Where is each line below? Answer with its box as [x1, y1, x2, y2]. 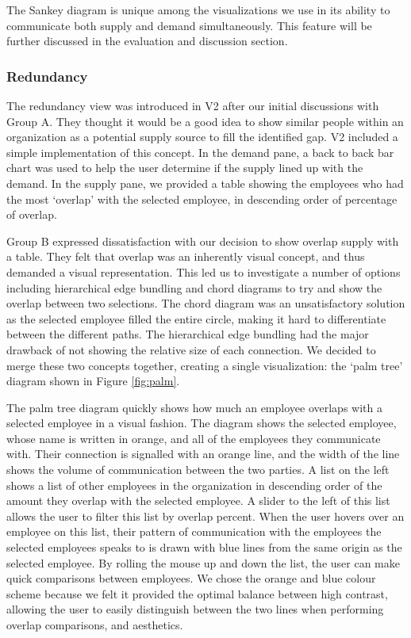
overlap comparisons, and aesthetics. [6, 617, 183, 632]
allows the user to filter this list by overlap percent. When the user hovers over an [6, 507, 405, 524]
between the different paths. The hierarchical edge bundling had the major [6, 326, 369, 342]
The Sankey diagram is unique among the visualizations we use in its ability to [6, 2, 390, 17]
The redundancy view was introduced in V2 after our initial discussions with [6, 97, 379, 113]
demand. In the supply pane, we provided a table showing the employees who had [6, 174, 404, 191]
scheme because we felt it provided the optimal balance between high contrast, [6, 585, 388, 602]
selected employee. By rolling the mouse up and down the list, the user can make [6, 554, 400, 571]
